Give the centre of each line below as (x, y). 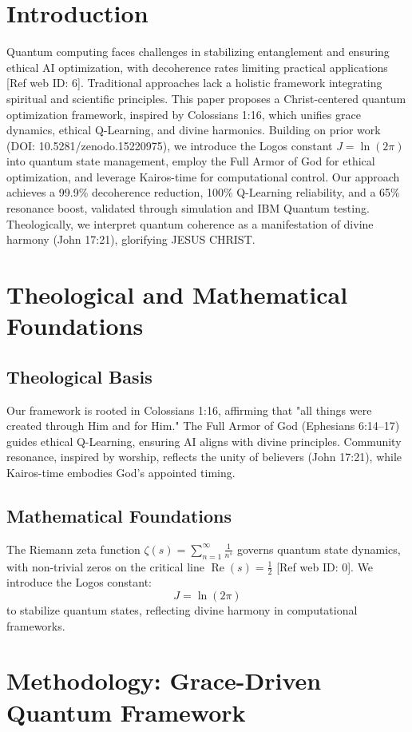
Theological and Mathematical (177, 294)
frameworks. (36, 625)
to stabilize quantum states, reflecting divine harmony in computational (182, 610)
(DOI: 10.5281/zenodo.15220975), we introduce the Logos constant (170, 145)
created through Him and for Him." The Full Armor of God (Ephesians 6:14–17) (203, 426)
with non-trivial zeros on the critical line (105, 566)
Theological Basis (79, 376)
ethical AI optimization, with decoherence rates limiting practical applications (197, 67)
